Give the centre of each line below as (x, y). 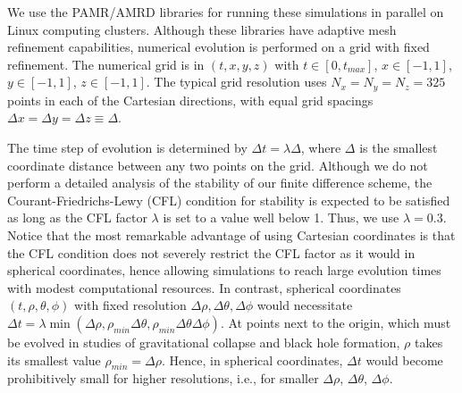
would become (404, 360)
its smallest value (54, 360)
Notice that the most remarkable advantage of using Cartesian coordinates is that (231, 234)
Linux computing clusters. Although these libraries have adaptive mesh (202, 29)
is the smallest (399, 148)
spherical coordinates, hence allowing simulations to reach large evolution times (224, 270)
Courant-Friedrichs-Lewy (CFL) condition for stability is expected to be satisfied (229, 200)
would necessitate (305, 305)
